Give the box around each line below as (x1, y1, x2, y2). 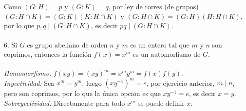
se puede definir (138, 98, 185, 108)
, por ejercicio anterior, (146, 78, 215, 88)
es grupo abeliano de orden (27, 39, 108, 49)
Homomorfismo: (4, 68, 52, 78)
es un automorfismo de (132, 49, 201, 59)
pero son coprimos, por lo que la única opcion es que (4, 88, 161, 98)
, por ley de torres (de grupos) (108, 1, 199, 12)
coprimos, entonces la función (4, 49, 92, 59)
